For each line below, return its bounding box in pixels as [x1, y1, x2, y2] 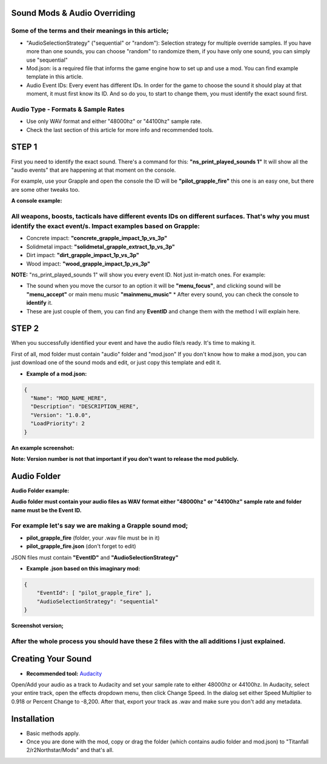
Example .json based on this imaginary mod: [26, 564, 140, 572]
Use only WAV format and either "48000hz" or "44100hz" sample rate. [26, 118, 202, 125]
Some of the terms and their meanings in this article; [11, 27, 169, 35]
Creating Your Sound [11, 654, 92, 664]
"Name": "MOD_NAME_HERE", [30, 395, 107, 402]
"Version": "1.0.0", [30, 411, 91, 419]
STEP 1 [11, 142, 38, 152]
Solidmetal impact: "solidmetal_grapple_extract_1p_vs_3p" [26, 243, 175, 250]
